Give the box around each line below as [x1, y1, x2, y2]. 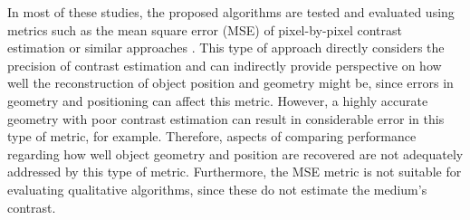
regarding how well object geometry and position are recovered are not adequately [7, 144, 464, 163]
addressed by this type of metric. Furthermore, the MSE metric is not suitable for [7, 162, 462, 181]
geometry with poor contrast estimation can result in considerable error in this [7, 109, 445, 128]
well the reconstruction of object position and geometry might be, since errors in [7, 73, 454, 92]
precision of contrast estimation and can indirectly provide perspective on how [7, 55, 442, 74]
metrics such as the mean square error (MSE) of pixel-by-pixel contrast [7, 20, 402, 39]
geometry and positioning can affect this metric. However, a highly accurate [7, 91, 428, 110]
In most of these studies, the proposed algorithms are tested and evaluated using [7, 3, 455, 21]
